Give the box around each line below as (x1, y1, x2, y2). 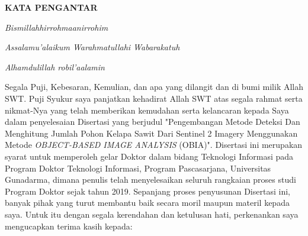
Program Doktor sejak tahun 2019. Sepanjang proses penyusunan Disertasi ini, (5, 185, 290, 197)
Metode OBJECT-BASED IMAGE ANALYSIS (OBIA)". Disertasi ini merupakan (5, 138, 303, 151)
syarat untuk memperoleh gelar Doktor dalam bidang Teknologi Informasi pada (5, 150, 294, 162)
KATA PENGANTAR (5, 1, 98, 13)
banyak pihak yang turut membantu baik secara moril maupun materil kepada (5, 196, 290, 209)
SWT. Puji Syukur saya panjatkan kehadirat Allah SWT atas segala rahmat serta (5, 92, 303, 104)
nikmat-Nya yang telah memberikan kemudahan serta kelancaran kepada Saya (5, 104, 289, 116)
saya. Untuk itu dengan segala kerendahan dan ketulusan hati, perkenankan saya (5, 208, 299, 220)
